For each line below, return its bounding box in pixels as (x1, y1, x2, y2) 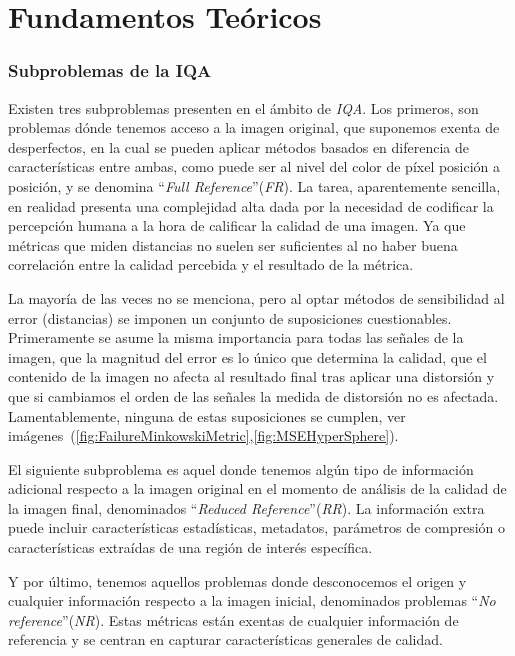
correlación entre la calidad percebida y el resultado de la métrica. (8, 254, 414, 275)
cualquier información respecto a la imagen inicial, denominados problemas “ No (8, 590, 496, 611)
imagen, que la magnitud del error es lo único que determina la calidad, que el (8, 346, 487, 367)
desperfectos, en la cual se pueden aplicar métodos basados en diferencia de (8, 136, 469, 157)
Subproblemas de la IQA (8, 58, 212, 83)
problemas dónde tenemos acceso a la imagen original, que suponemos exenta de (8, 117, 500, 138)
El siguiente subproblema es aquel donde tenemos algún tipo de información (8, 458, 474, 479)
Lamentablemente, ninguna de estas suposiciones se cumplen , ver (8, 405, 406, 426)
